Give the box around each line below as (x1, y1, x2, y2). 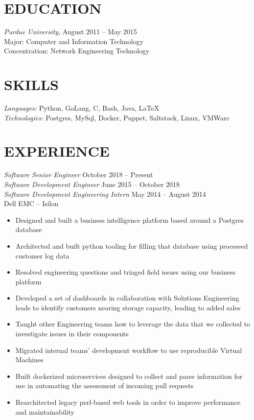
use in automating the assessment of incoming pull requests (15, 380, 194, 391)
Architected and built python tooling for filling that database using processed (15, 240, 248, 251)
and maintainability (15, 406, 75, 417)
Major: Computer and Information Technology (4, 36, 143, 46)
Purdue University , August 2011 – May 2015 (4, 26, 137, 37)
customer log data (15, 250, 69, 260)
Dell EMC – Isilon (4, 198, 59, 209)
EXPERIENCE (4, 141, 110, 161)
